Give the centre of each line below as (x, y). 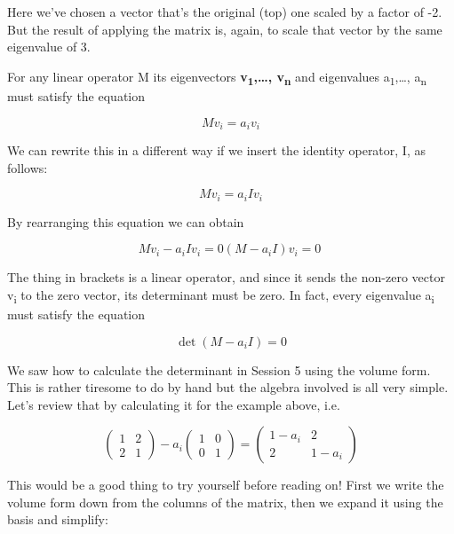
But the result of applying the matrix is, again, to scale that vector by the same (225, 29)
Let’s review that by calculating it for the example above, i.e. (174, 404)
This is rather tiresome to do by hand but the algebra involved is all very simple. (228, 387)
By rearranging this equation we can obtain (126, 221)
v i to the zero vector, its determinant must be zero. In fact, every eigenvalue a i (221, 295)
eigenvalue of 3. (49, 47)
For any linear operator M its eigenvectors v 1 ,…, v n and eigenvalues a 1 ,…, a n (217, 77)
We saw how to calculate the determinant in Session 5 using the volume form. (219, 369)
